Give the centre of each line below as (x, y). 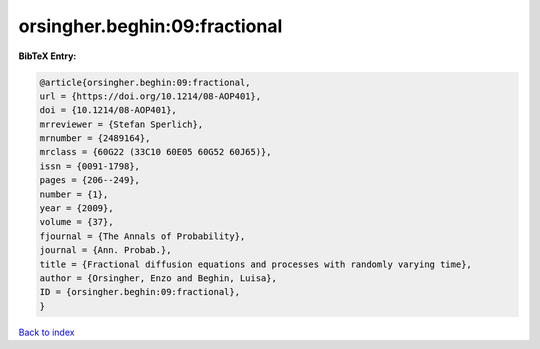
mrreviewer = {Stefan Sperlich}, (121, 124)
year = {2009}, (76, 208)
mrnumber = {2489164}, (95, 138)
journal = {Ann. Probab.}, (105, 250)
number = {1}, (74, 194)
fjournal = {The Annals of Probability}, (142, 236)
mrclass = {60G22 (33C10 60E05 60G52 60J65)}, (155, 152)
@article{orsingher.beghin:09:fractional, (145, 82)
